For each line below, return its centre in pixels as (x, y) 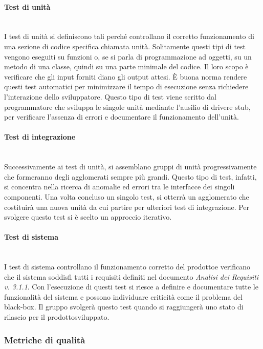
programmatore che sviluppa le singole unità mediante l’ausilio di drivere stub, (127, 106)
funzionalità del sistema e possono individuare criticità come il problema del (123, 296)
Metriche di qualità (45, 340)
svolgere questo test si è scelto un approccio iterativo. (88, 217)
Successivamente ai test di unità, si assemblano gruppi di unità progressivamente (130, 167)
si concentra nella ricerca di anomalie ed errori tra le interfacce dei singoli (119, 187)
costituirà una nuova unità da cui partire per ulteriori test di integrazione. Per (127, 207)
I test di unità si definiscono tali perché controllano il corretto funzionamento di (129, 36)
